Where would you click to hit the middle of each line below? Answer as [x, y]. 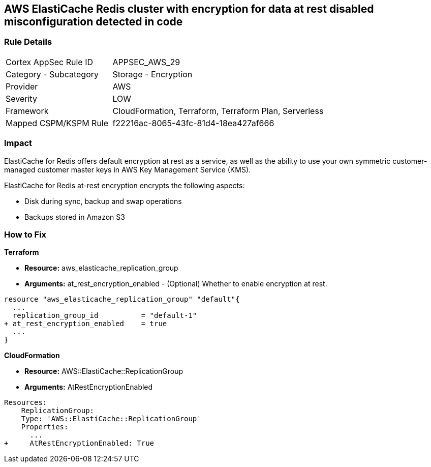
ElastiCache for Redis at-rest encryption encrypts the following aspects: [125, 185]
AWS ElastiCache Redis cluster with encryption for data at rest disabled [189, 9]
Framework [27, 111]
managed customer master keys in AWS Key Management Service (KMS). [128, 169]
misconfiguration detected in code [94, 22]
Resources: [26, 403]
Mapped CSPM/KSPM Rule [57, 123]
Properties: [45, 427]
